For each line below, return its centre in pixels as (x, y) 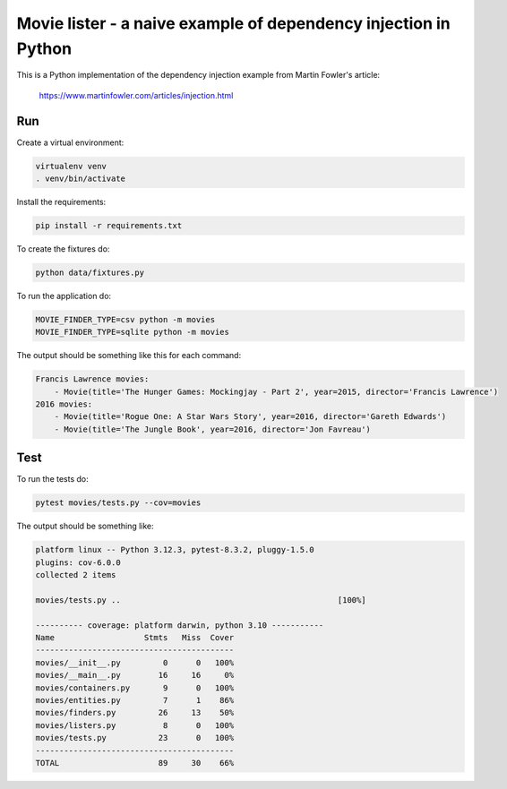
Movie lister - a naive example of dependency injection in (234, 23)
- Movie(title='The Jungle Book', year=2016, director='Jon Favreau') (213, 429)
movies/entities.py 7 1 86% (135, 700)
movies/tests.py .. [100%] (201, 600)
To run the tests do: (52, 479)
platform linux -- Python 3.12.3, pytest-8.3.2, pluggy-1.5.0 (175, 550)
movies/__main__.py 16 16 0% (135, 675)
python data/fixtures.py (90, 272)
